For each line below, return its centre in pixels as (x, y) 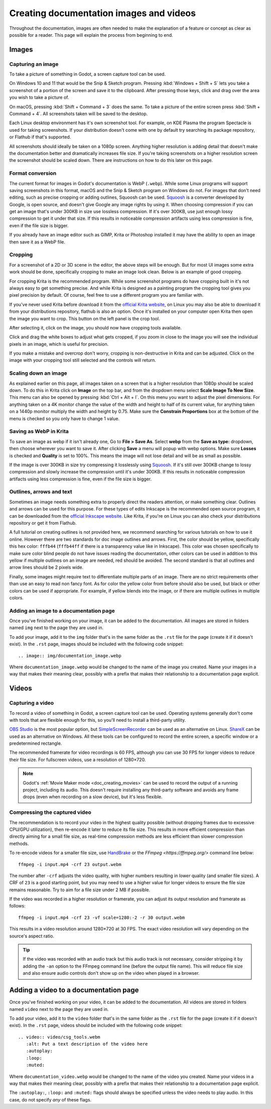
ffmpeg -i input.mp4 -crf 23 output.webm (70, 864)
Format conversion (33, 174)
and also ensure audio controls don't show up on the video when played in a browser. (111, 973)
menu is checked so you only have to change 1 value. (64, 418)
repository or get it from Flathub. (43, 523)
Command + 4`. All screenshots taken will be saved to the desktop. (79, 114)
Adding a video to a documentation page (74, 990)
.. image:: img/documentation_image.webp (70, 656)
